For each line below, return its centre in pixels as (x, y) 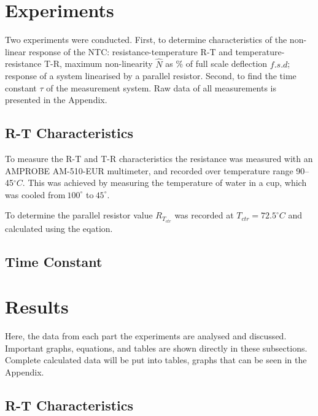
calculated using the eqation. (59, 228)
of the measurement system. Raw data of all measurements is (161, 87)
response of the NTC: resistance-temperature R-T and (130, 51)
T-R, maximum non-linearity (98, 64)
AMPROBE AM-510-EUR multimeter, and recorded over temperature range (149, 170)
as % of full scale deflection (216, 64)
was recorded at (204, 215)
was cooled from (35, 194)
